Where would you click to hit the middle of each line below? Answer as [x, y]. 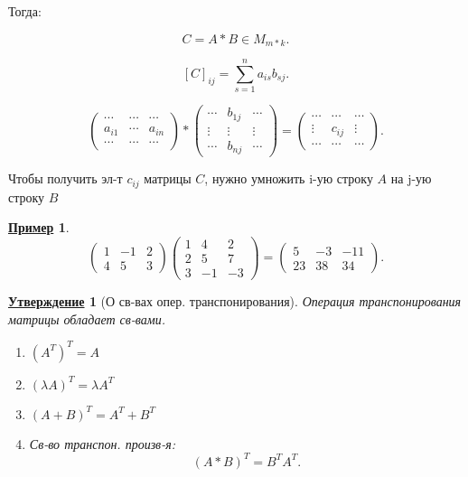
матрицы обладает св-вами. [87, 318]
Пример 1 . [39, 227]
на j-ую [411, 178]
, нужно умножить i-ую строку [289, 178]
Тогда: [25, 11]
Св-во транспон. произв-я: [103, 443]
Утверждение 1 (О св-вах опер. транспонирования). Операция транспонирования [235, 301]
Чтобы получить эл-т [66, 178]
